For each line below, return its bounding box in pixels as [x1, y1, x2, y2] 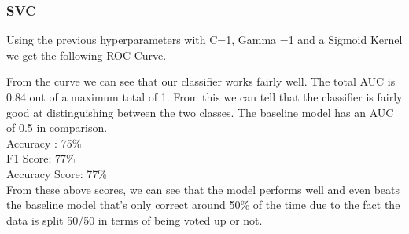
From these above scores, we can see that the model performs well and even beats [6, 181, 400, 197]
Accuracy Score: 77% [6, 165, 108, 181]
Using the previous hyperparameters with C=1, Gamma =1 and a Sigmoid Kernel [6, 31, 403, 48]
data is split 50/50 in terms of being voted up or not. [6, 211, 263, 228]
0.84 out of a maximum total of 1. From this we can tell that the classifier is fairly [6, 89, 403, 104]
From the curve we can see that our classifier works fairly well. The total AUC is [6, 73, 396, 90]
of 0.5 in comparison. [6, 119, 108, 136]
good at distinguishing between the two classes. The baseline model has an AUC [6, 104, 394, 120]
